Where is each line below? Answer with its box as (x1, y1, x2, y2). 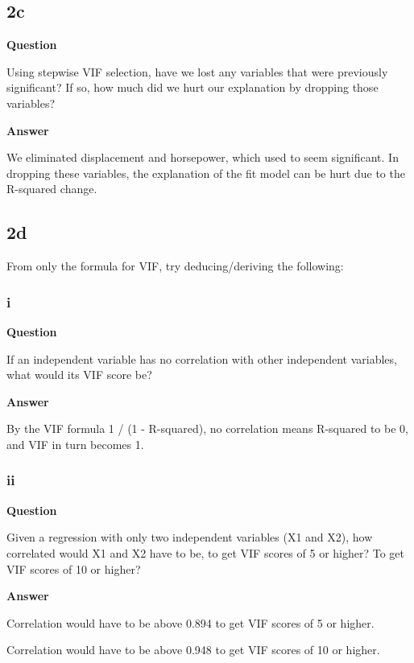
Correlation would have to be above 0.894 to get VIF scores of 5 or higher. (6, 614, 375, 631)
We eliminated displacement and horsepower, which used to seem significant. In (6, 149, 399, 166)
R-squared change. (6, 180, 97, 197)
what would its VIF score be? (6, 366, 152, 383)
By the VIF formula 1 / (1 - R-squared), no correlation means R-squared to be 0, (6, 420, 408, 437)
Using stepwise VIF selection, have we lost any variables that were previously (6, 63, 388, 80)
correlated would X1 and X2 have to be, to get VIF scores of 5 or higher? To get (6, 544, 404, 561)
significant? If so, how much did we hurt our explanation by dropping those (6, 79, 379, 96)
